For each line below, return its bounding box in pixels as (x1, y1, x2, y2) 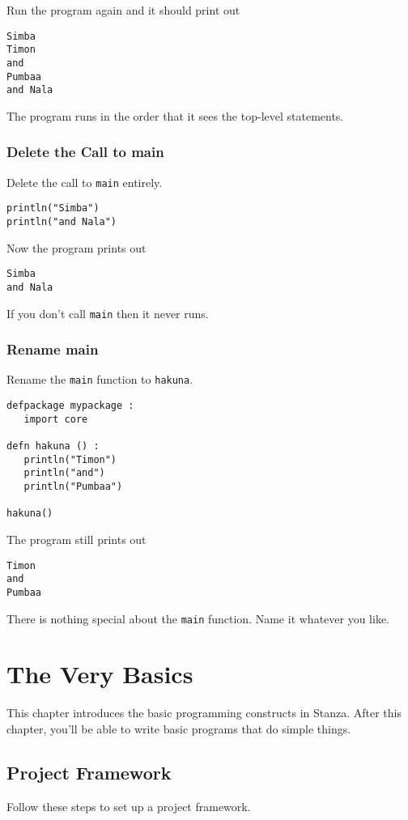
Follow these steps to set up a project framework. (6, 797, 251, 814)
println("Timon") (23, 453, 117, 465)
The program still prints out (6, 531, 147, 547)
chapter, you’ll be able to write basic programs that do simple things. (6, 720, 351, 737)
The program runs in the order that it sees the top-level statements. (6, 107, 344, 124)
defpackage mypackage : (6, 400, 134, 412)
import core (23, 413, 88, 425)
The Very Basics (6, 657, 193, 690)
